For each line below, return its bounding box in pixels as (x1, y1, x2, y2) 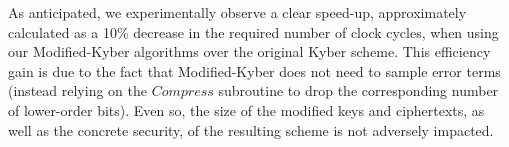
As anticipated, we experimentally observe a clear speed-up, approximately (8, 2, 467, 22)
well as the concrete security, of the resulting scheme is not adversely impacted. (8, 119, 494, 140)
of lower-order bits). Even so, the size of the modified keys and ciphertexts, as (8, 99, 485, 120)
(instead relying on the (8, 80, 147, 101)
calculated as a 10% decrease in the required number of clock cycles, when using (8, 21, 499, 42)
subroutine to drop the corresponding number (218, 80, 499, 101)
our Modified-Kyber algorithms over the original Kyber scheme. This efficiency (8, 41, 491, 62)
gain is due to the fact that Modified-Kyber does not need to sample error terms (8, 60, 501, 81)
